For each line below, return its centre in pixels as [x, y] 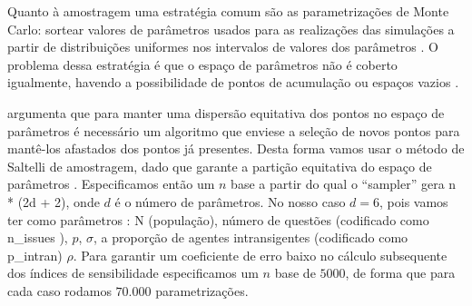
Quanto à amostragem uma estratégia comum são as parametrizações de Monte [228, 11]
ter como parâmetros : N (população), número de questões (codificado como [218, 219]
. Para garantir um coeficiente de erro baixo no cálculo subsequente [260, 255]
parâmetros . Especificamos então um [111, 184]
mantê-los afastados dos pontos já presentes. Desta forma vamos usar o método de [236, 148]
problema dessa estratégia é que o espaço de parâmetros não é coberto [202, 64]
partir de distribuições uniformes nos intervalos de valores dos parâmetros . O [223, 47]
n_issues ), [38, 237]
